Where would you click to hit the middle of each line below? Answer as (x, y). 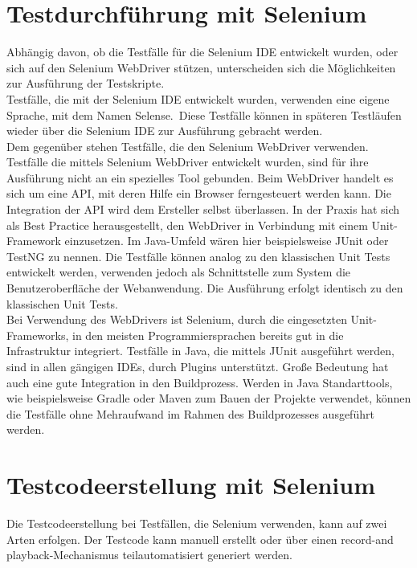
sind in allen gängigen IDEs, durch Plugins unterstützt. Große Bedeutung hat (198, 366)
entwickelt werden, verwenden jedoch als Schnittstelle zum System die (179, 272)
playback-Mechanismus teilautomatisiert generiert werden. (149, 555)
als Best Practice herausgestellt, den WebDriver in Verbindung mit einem (187, 225)
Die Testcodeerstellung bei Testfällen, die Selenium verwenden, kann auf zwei (197, 523)
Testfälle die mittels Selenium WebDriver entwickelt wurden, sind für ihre (188, 162)
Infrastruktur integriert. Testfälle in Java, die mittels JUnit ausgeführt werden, (200, 351)
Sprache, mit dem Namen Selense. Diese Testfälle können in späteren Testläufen (204, 114)
